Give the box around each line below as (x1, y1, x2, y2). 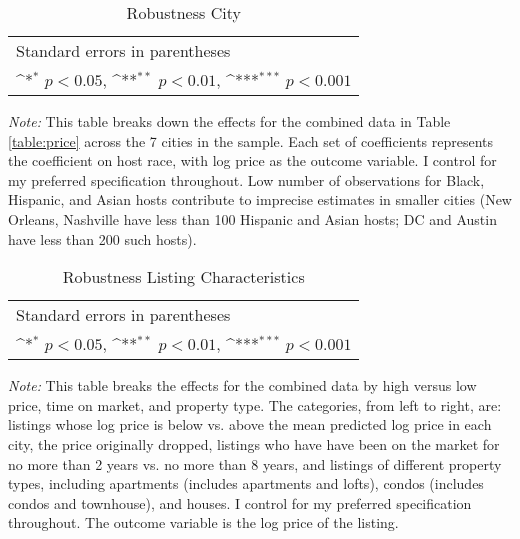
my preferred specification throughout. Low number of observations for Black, (8, 169, 485, 190)
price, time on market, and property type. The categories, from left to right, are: (8, 394, 502, 415)
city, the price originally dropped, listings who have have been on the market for (8, 433, 500, 454)
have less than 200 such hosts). (8, 228, 197, 249)
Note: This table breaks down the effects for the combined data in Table (8, 111, 451, 131)
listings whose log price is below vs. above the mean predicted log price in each (8, 414, 492, 435)
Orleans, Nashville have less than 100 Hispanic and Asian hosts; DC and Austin (8, 208, 497, 229)
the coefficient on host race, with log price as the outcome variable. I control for (8, 150, 497, 171)
